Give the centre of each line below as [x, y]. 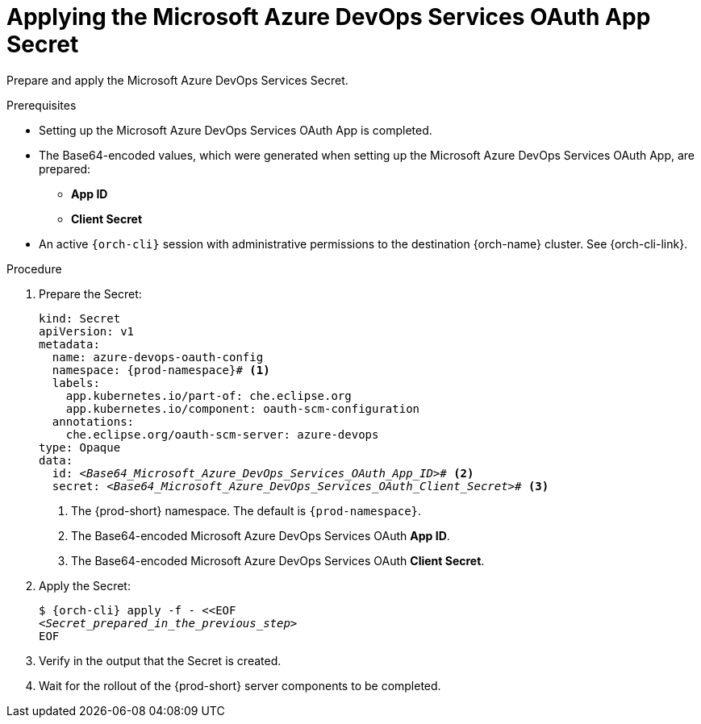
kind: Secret [80, 318]
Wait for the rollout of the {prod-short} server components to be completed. [240, 685]
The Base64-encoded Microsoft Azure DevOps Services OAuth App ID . [261, 535]
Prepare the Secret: [90, 293]
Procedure [34, 268]
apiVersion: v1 [87, 331]
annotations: [93, 421]
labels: [76, 383]
